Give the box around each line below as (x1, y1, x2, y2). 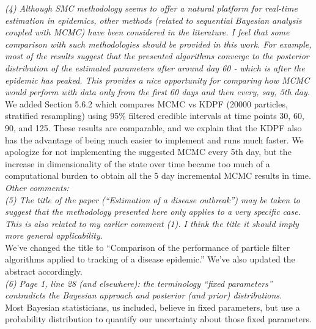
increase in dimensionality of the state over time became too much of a (5, 157, 270, 170)
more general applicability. (5, 229, 103, 242)
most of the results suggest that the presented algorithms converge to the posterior (5, 49, 309, 62)
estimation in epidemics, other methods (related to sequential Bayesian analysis (5, 13, 302, 26)
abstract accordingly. (5, 265, 83, 278)
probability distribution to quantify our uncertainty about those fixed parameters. (5, 313, 312, 325)
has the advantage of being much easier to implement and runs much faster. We (5, 133, 304, 146)
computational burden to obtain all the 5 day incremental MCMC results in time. (5, 169, 311, 182)
